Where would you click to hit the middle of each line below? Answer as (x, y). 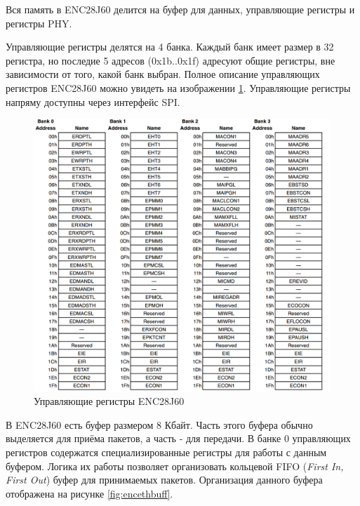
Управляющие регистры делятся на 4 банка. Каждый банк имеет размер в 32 (170, 47)
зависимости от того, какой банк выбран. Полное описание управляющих (163, 74)
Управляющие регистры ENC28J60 (109, 401)
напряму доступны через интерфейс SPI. (93, 101)
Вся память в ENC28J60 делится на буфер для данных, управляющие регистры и (180, 9)
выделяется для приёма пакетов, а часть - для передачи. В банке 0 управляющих (178, 438)
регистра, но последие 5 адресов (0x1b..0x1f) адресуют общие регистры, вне (171, 60)
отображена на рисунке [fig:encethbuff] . (89, 493)
